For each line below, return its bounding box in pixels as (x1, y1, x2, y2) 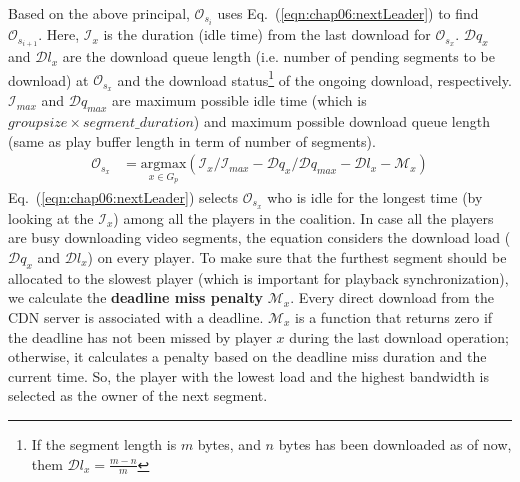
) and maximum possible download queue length (193, 111, 490, 132)
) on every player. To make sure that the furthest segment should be (87, 246, 507, 267)
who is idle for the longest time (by (267, 186, 483, 207)
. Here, (38, 24, 80, 45)
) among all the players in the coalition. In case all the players (113, 207, 494, 228)
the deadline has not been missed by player (8, 326, 272, 347)
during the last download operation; (289, 326, 509, 347)
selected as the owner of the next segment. (8, 385, 268, 406)
